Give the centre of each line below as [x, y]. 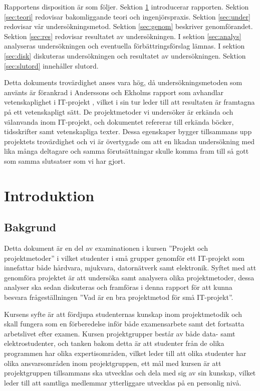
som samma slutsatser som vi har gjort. [65, 160]
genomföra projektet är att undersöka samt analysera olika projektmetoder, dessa [129, 277]
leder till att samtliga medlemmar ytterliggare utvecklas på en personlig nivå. [123, 382]
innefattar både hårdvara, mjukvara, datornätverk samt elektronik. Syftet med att [130, 268]
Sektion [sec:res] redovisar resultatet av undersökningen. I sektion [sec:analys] [123, 36]
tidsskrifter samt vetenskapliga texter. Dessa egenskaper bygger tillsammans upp [128, 131]
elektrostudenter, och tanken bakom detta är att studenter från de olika [114, 343]
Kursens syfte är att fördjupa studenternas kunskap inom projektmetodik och [123, 314]
